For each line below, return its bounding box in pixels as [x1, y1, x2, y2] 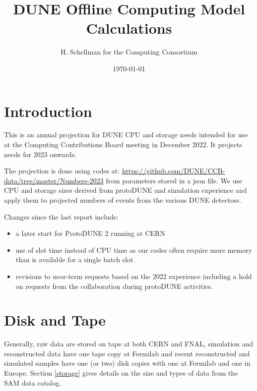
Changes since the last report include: [4, 211, 119, 222]
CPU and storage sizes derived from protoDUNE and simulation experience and [4, 185, 247, 195]
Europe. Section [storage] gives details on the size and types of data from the [4, 368, 238, 378]
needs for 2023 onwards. [4, 149, 77, 159]
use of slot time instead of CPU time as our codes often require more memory [15, 244, 253, 255]
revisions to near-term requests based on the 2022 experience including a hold [15, 271, 252, 281]
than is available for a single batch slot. [15, 254, 135, 265]
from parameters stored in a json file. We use [106, 175, 243, 185]
